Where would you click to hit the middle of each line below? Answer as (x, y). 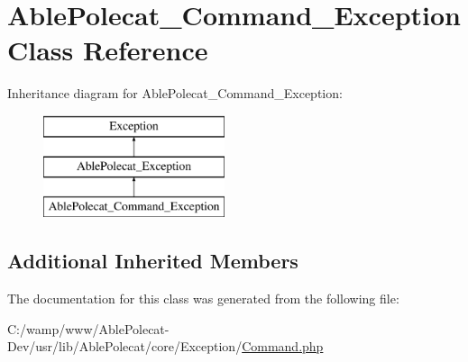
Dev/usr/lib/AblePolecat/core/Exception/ (125, 346)
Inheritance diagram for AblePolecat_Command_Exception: (175, 93)
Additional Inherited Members (153, 261)
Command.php (283, 346)
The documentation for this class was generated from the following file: (203, 299)
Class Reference (108, 50)
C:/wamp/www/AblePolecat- (88, 328)
